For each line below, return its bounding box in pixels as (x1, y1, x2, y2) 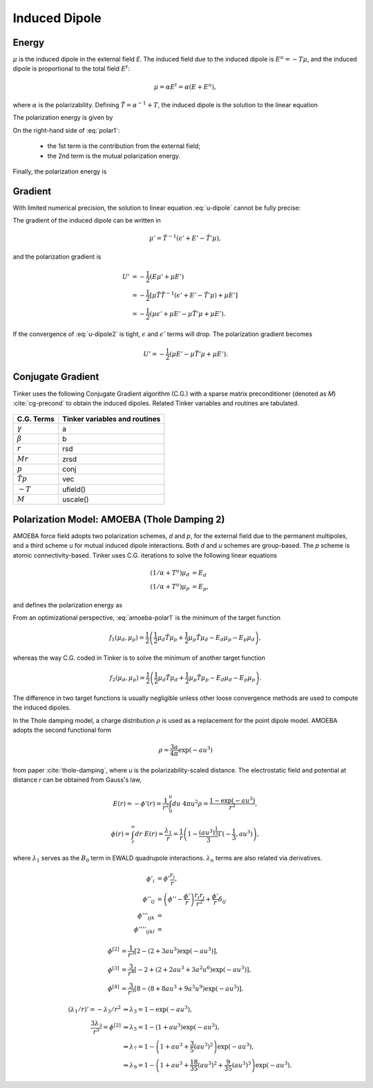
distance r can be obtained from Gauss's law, (12, 775, 142, 784)
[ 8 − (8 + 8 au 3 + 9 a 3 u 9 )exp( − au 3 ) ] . (134, 984, 244, 993)
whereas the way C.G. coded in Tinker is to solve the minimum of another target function (12, 654, 265, 662)
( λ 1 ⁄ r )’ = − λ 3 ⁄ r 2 (68, 1004, 121, 1015)
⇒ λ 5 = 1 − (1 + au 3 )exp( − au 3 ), (123, 1022, 220, 1033)
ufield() (62, 484, 86, 494)
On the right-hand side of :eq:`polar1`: (12, 126, 120, 134)
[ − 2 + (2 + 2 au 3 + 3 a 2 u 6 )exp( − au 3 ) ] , (134, 965, 251, 974)
